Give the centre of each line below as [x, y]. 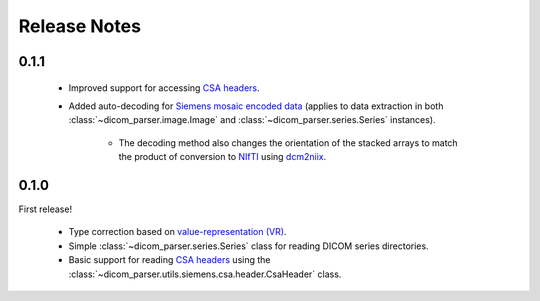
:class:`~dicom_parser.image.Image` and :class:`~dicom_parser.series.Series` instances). [252, 120]
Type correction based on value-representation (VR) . [177, 232]
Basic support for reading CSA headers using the [169, 260]
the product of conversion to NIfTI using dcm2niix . [222, 157]
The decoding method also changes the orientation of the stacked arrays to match [288, 142]
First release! [45, 209]
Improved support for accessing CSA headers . [164, 87]
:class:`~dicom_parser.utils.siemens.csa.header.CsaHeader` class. [205, 274]
